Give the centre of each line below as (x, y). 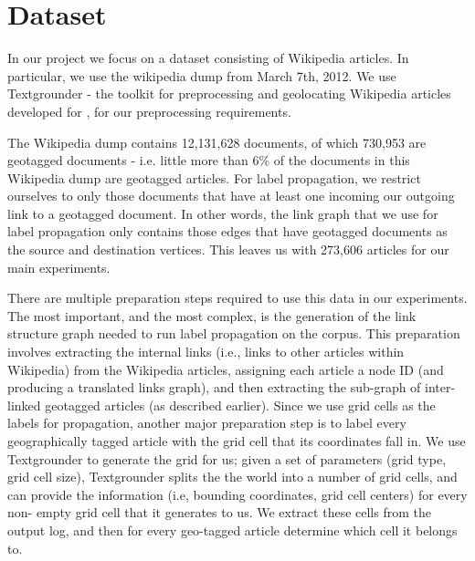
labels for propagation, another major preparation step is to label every (207, 423)
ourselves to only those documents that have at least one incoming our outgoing (231, 196)
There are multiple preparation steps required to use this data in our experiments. (237, 298)
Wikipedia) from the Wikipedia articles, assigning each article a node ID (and (226, 369)
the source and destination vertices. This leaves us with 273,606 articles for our (228, 249)
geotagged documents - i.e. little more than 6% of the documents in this (209, 160)
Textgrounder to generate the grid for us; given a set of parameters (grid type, (227, 458)
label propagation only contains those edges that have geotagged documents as (227, 231)
